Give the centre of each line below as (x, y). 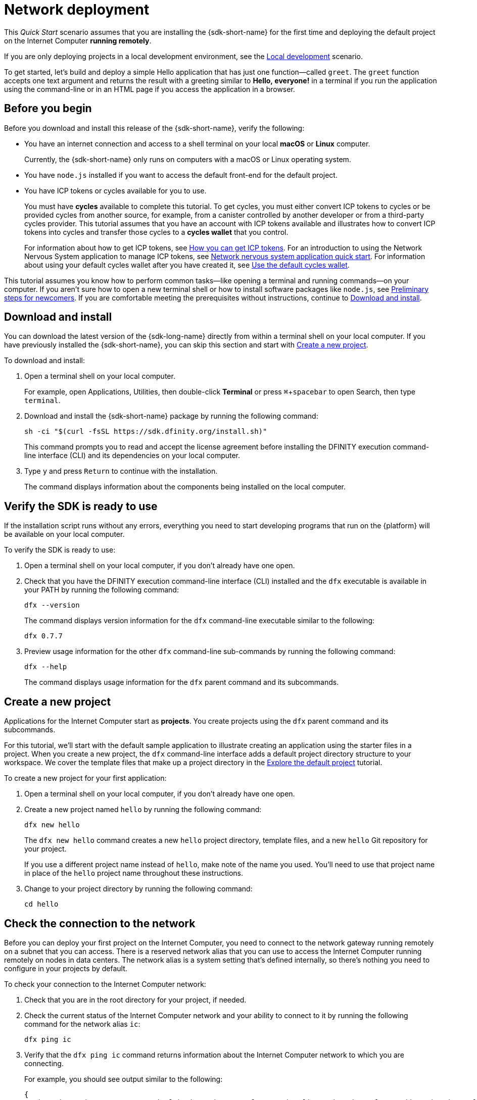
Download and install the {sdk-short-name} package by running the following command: (171, 416)
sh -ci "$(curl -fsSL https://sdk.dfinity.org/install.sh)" (146, 432)
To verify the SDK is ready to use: (60, 550)
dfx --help (46, 667)
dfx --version (52, 605)
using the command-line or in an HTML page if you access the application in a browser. (150, 89)
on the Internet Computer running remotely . (78, 40)
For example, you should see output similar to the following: (124, 1079)
